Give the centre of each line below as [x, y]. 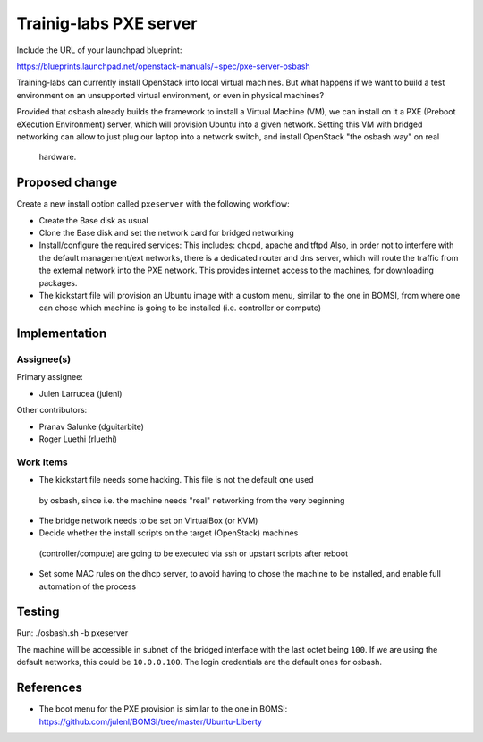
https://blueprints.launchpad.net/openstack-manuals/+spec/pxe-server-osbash [163, 66]
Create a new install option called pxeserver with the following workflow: [153, 204]
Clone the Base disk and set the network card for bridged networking [166, 232]
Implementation [62, 334]
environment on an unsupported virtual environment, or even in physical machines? [170, 95]
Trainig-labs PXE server [107, 23]
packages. [58, 282]
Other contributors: [52, 410]
